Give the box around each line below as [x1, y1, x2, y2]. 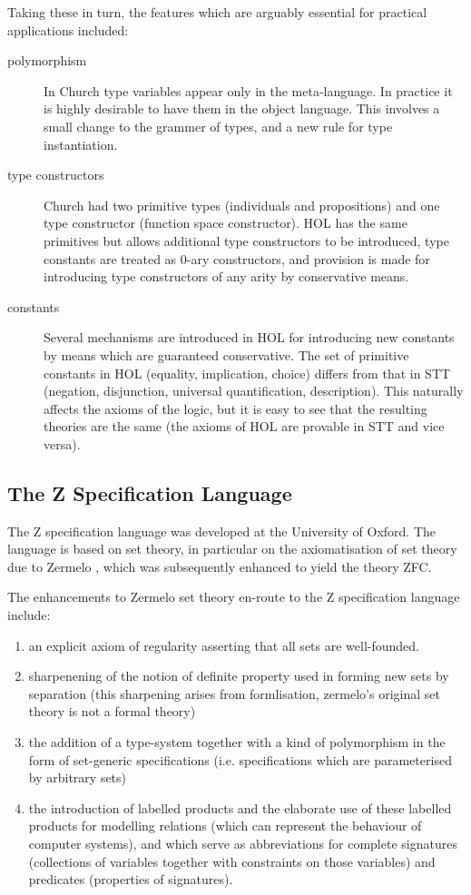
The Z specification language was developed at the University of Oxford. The [7, 521, 437, 540]
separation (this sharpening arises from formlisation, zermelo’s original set [28, 684, 440, 703]
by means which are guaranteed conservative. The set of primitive [44, 345, 409, 364]
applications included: [7, 20, 129, 39]
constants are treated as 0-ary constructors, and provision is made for [44, 249, 430, 268]
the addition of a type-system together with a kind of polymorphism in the [28, 733, 446, 752]
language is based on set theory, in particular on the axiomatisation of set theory [7, 539, 457, 558]
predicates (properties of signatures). [28, 870, 233, 889]
